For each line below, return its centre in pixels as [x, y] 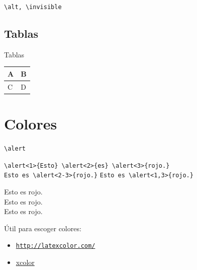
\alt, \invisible [33, 7]
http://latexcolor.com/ [56, 246]
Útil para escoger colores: [43, 228]
